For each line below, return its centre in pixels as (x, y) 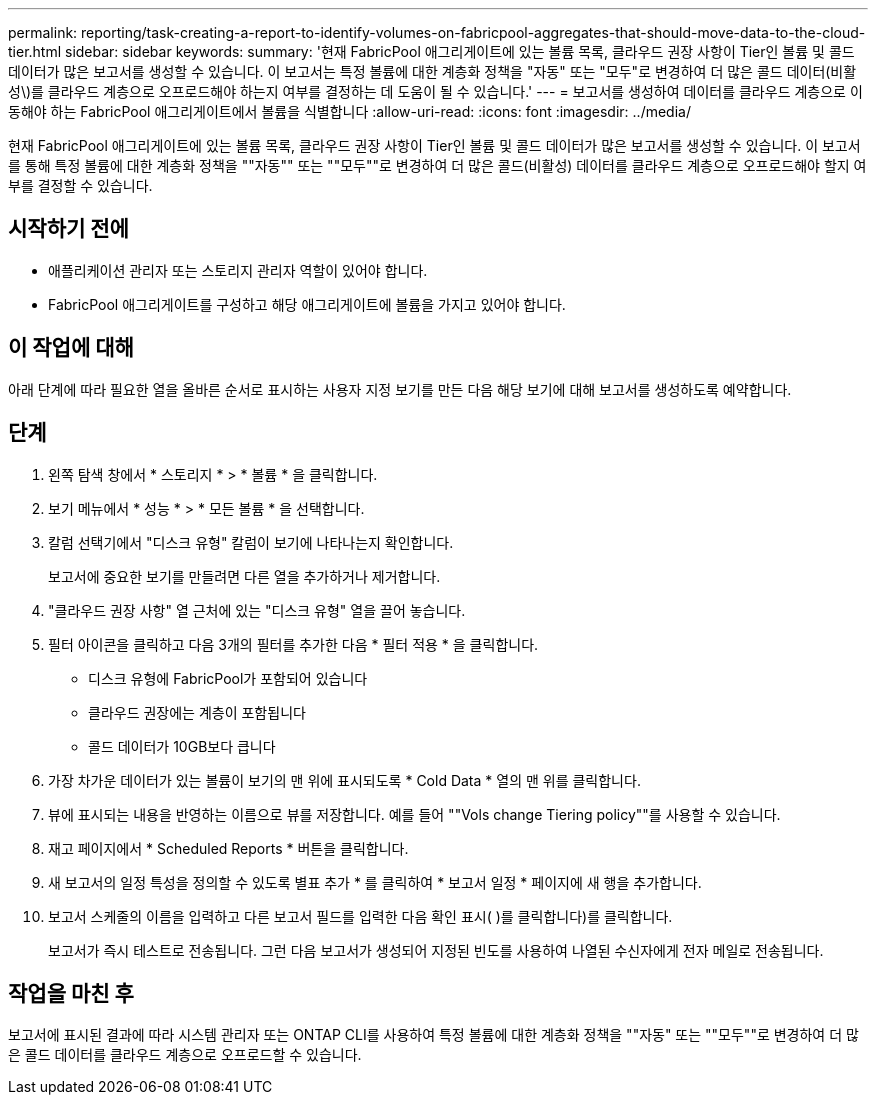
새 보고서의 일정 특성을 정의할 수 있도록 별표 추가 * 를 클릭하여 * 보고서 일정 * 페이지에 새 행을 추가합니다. (375, 882)
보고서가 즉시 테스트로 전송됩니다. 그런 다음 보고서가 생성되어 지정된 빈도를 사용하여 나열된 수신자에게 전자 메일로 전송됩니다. (436, 950)
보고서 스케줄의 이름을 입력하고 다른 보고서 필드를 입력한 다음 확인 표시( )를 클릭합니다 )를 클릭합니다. (360, 916)
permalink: (43, 32)
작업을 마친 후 (71, 993)
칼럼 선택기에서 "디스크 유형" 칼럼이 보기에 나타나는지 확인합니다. (251, 542)
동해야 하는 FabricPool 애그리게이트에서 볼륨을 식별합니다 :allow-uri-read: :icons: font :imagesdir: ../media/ (349, 111)
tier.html (35, 51)
